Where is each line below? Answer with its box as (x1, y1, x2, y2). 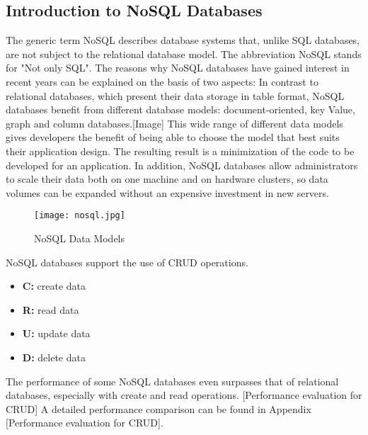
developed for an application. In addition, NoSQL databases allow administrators (6, 157, 358, 172)
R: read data (22, 302, 79, 317)
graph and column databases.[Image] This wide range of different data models (6, 115, 343, 130)
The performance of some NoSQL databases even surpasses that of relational (6, 373, 339, 388)
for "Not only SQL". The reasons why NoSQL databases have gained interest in (6, 60, 350, 75)
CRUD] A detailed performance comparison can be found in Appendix (6, 401, 311, 416)
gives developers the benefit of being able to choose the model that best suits (6, 130, 340, 145)
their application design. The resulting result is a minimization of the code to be (6, 143, 355, 158)
